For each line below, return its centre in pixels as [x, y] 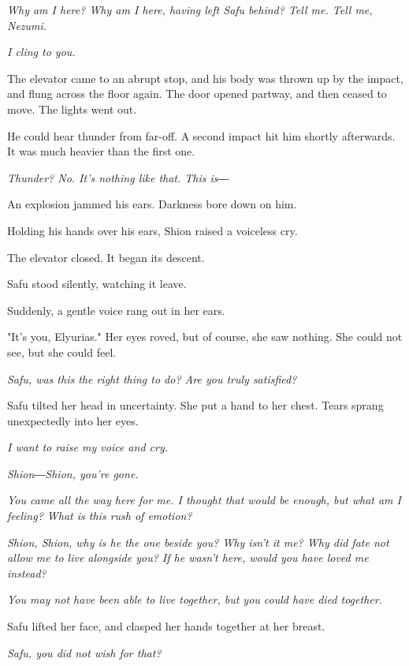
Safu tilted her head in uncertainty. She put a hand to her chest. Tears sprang [195, 405]
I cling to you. [41, 52]
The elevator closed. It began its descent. [106, 257]
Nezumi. [27, 25]
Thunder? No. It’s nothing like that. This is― [118, 177]
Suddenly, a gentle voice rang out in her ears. [116, 310]
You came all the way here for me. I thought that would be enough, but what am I [204, 500]
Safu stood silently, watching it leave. [97, 284]
